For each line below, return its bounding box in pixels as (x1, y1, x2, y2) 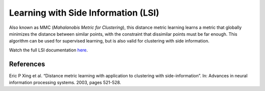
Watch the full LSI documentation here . (9, 47, 88, 53)
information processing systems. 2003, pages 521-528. (9, 80, 121, 86)
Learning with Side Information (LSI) (9, 7, 159, 18)
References (9, 60, 45, 68)
